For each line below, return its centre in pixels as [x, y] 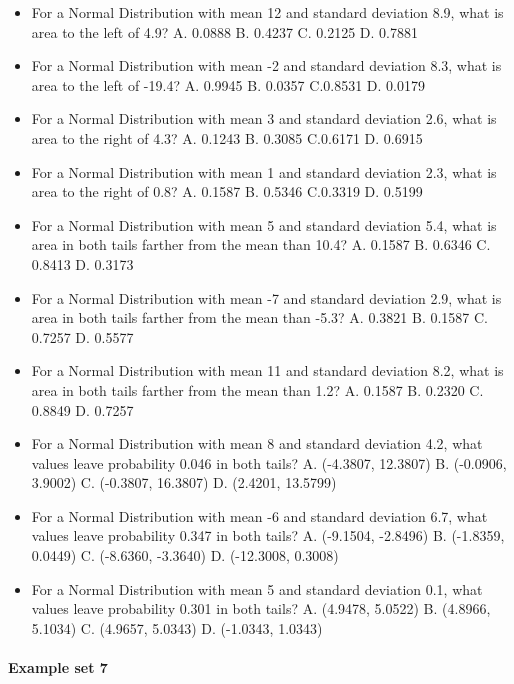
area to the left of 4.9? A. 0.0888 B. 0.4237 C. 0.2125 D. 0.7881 [224, 31]
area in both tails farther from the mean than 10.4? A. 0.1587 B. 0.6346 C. [261, 244]
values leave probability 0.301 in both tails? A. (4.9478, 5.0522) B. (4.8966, [261, 608]
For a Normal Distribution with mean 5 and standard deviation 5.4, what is [264, 224]
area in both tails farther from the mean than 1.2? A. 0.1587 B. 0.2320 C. [257, 389]
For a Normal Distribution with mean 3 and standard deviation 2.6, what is [264, 118]
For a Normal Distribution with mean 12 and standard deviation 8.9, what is [267, 12]
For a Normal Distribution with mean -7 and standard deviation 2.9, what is [266, 297]
